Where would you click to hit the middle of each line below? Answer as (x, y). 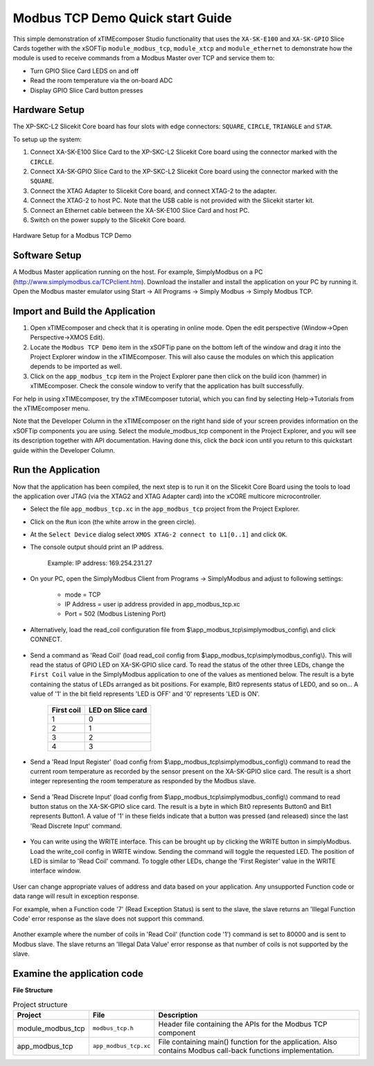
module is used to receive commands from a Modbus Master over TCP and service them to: (144, 58)
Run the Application (56, 470)
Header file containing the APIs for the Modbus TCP (243, 1024)
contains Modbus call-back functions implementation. (246, 1050)
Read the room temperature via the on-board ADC (101, 80)
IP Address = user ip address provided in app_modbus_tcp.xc (152, 604)
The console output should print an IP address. (97, 547)
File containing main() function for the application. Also (248, 1042)
